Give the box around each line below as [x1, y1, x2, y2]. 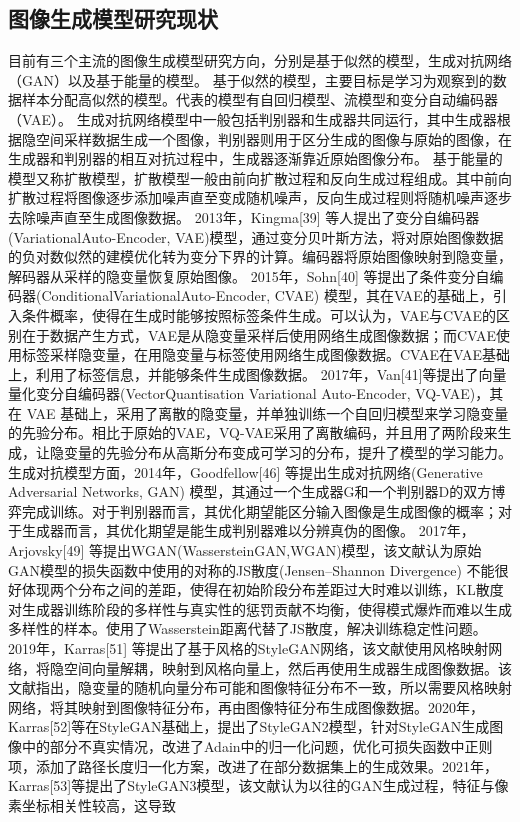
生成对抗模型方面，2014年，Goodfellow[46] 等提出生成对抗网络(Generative [8, 461, 483, 482]
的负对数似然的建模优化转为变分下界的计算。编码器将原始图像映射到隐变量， [8, 246, 512, 267]
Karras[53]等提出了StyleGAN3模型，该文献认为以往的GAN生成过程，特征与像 [8, 775, 509, 796]
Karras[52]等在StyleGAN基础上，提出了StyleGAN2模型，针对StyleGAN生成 [8, 716, 490, 737]
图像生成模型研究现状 [8, 3, 218, 34]
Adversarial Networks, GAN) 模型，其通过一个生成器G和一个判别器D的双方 [8, 481, 492, 502]
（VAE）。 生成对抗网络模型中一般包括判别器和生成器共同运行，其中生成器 [8, 108, 497, 129]
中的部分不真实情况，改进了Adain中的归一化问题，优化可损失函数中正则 [21, 735, 493, 756]
